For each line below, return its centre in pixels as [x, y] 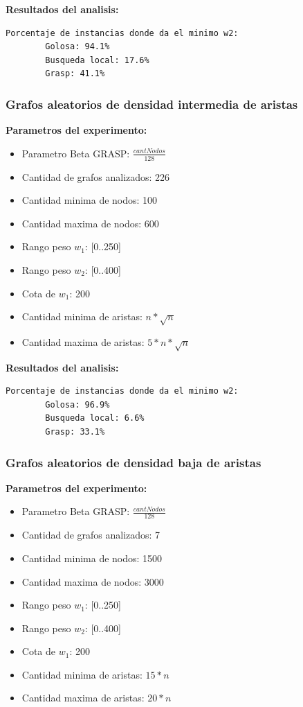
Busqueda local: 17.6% [97, 60]
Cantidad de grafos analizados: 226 [96, 176]
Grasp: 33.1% [75, 432]
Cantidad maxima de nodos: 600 [90, 223]
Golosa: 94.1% [77, 47]
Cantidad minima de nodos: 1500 [92, 558]
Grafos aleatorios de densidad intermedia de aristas [152, 104]
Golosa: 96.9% [77, 404]
